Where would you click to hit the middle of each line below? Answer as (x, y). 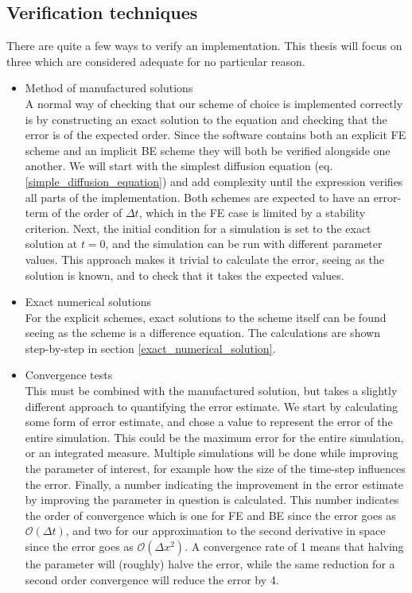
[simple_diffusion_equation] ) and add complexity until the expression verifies (214, 181)
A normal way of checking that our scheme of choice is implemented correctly (214, 103)
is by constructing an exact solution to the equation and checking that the (206, 119)
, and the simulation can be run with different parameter (244, 244)
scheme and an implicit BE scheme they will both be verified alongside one (208, 150)
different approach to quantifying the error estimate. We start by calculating (212, 406)
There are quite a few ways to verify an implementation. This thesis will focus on (204, 46)
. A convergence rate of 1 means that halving (294, 546)
